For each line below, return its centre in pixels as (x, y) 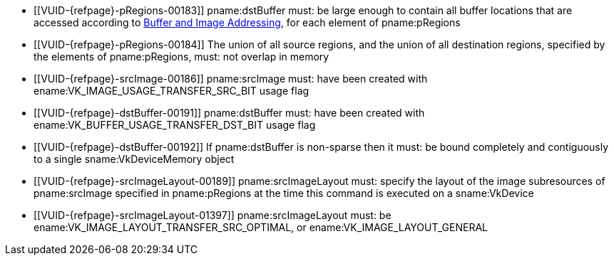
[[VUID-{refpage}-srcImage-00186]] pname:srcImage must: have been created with (231, 79)
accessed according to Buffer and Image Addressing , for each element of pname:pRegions (247, 22)
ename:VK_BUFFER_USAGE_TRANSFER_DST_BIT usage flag (175, 125)
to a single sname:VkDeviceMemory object (134, 159)
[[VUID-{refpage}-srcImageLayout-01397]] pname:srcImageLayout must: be (213, 215)
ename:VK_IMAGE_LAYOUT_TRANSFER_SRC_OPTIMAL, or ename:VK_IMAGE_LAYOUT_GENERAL (261, 227)
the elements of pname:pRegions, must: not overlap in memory (181, 57)
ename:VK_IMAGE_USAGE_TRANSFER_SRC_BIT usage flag (172, 91)
